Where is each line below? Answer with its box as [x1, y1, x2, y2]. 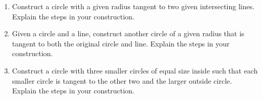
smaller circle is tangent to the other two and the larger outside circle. [12, 75, 232, 86]
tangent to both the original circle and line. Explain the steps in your [12, 38, 230, 48]
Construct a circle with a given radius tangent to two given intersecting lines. [12, 1, 255, 11]
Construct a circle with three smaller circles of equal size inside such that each [12, 65, 258, 76]
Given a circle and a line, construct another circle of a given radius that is [12, 28, 245, 39]
